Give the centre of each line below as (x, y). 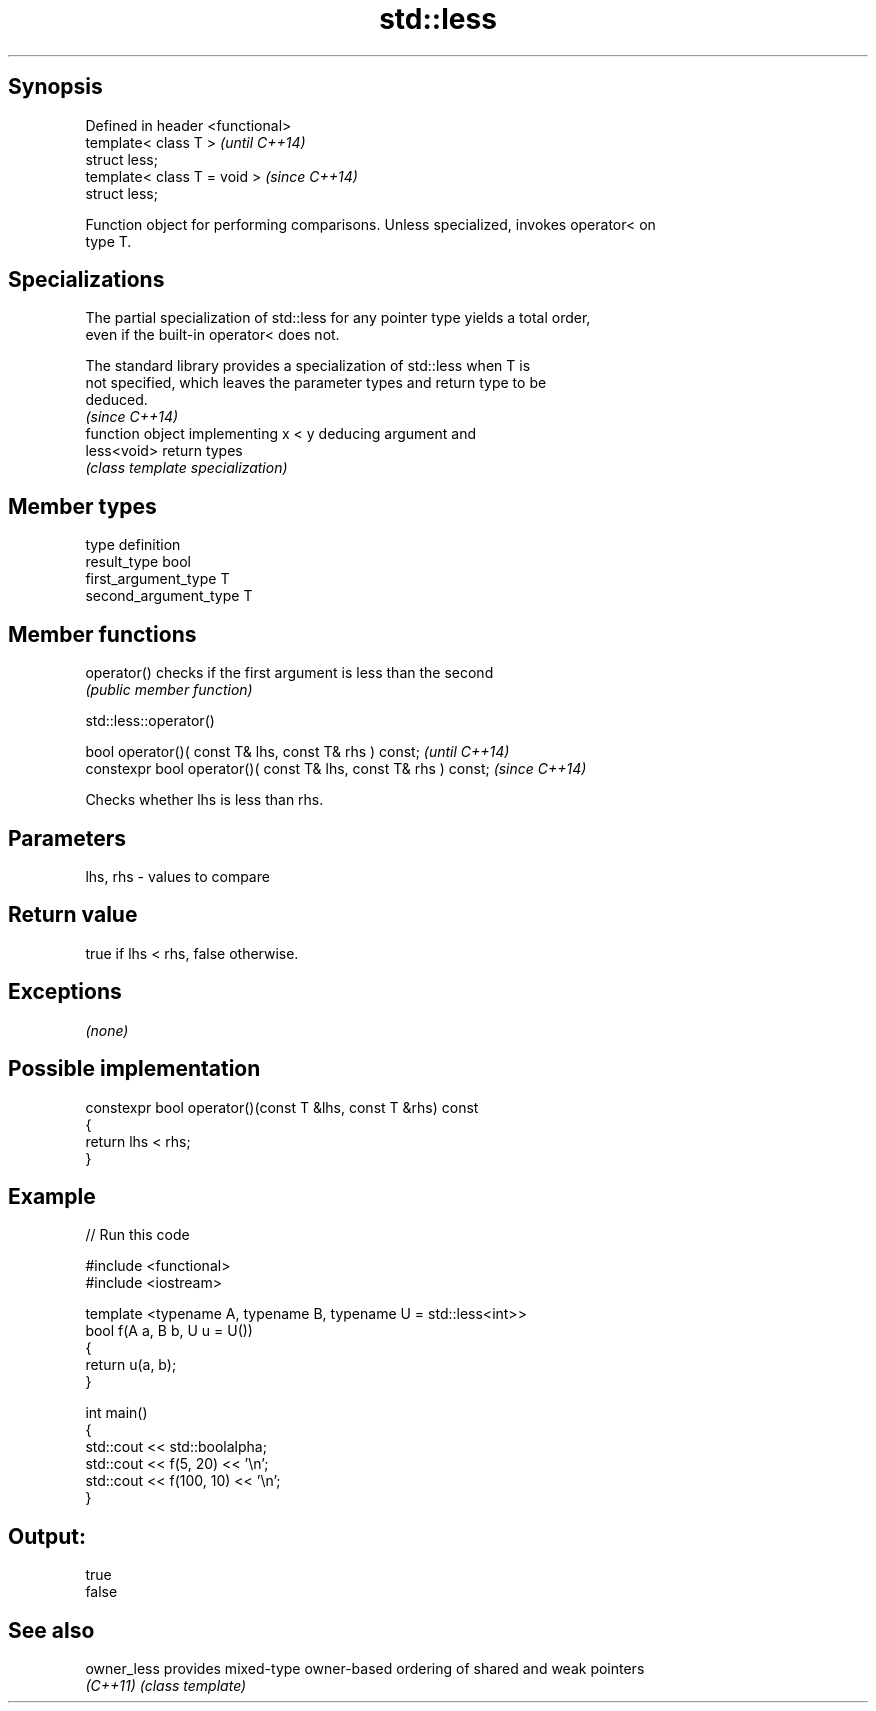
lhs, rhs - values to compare (177, 876)
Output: (47, 1536)
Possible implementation (134, 1069)
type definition (133, 545)
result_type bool (138, 562)
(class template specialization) (186, 468)
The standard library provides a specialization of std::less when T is (308, 366)
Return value (73, 915)
